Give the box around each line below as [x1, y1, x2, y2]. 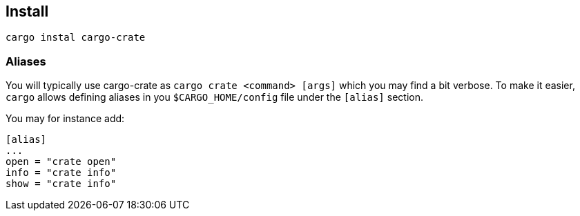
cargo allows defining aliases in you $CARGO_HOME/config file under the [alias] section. [6, 91, 423, 104]
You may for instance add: [6, 112, 125, 125]
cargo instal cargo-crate [6, 32, 146, 43]
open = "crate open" [6, 156, 117, 168]
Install [6, 3, 49, 20]
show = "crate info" [6, 178, 117, 190]
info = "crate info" [6, 167, 117, 179]
